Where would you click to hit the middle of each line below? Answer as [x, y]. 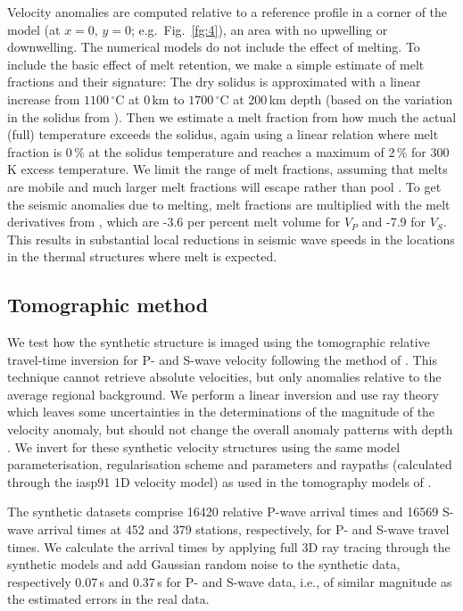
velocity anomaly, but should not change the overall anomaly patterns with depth [230, 429]
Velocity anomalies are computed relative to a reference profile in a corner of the [227, 12]
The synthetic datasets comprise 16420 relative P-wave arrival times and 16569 [223, 512]
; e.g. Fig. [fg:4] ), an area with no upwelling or [259, 29]
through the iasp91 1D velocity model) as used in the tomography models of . [219, 481]
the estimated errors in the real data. [108, 599]
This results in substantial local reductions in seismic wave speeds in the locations [231, 239]
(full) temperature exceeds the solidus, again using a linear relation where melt [223, 134]
